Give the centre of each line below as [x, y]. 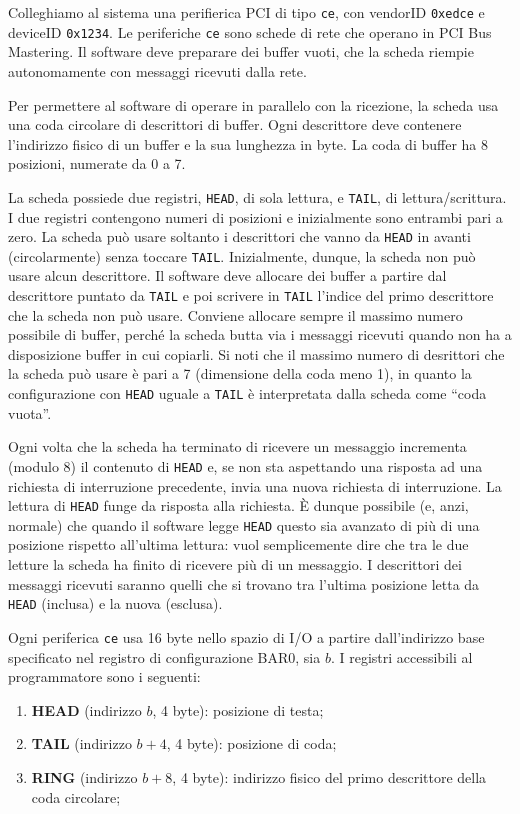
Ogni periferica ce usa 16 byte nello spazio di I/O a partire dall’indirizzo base [246, 636]
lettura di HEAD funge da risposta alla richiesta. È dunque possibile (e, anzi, [238, 505]
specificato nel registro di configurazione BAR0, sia [164, 656]
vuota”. [30, 412]
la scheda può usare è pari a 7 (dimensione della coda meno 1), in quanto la [240, 373]
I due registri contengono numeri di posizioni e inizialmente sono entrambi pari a [255, 216]
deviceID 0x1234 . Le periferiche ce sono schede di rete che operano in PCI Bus [250, 31]
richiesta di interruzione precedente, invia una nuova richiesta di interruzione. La [255, 485]
